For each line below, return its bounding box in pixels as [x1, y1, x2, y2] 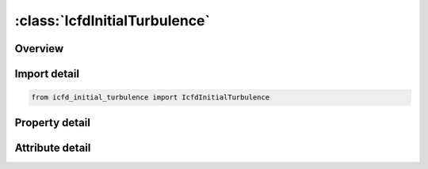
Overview [14, 42, 64, 55]
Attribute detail [14, 141, 91, 154]
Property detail [14, 115, 91, 130]
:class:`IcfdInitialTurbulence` [14, 12, 210, 29]
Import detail [14, 67, 79, 81]
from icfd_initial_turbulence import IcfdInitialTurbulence [31, 93, 270, 102]
